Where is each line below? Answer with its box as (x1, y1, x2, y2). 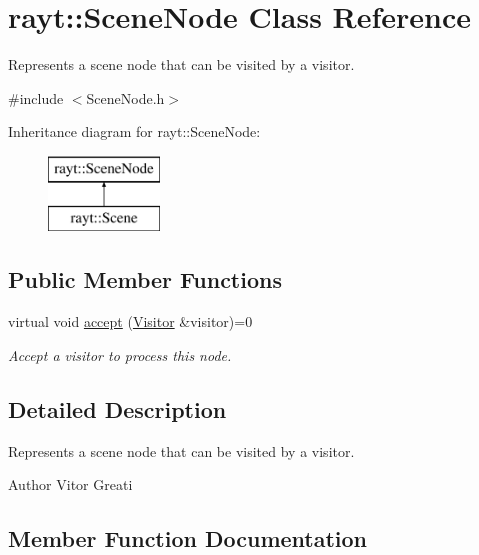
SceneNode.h (86, 87, 165, 108)
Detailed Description (8, 393, 227, 424)
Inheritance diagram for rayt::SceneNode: (8, 121, 261, 142)
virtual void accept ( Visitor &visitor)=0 (8, 311, 253, 332)
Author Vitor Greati (8, 474, 133, 495)
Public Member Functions (8, 264, 282, 295)
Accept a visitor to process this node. (8, 344, 232, 365)
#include (8, 87, 64, 108)
